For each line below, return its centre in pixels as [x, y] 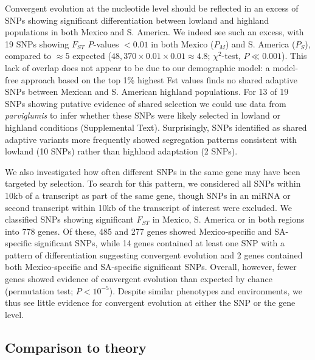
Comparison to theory [76, 347]
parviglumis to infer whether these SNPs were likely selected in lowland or [143, 115]
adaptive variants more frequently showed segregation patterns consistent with [151, 139]
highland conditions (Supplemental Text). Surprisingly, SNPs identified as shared [156, 127]
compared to [28, 56]
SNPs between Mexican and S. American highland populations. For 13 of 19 [147, 92]
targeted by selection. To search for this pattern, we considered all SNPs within [153, 183]
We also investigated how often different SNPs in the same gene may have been [153, 171]
